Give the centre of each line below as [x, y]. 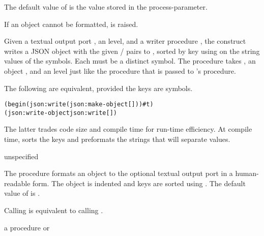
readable [17, 183]
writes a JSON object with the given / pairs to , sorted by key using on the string [132, 51]
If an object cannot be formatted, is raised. [71, 24]
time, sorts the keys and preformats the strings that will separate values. [117, 139]
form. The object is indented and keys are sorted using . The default [139, 183]
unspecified [21, 156]
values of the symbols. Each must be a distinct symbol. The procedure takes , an [130, 61]
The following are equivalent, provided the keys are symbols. [98, 88]
